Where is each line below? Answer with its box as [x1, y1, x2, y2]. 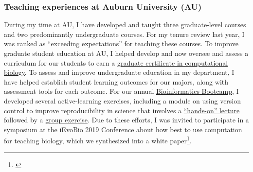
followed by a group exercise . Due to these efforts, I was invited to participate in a [4, 115, 249, 125]
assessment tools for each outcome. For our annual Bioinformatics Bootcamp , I [4, 86, 239, 96]
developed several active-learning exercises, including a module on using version [4, 95, 241, 105]
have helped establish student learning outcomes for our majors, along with [4, 76, 229, 86]
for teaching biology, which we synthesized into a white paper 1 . [4, 134, 192, 145]
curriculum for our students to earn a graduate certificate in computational [4, 57, 228, 68]
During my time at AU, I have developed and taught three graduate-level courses [4, 19, 246, 30]
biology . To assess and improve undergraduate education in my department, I [4, 67, 235, 77]
